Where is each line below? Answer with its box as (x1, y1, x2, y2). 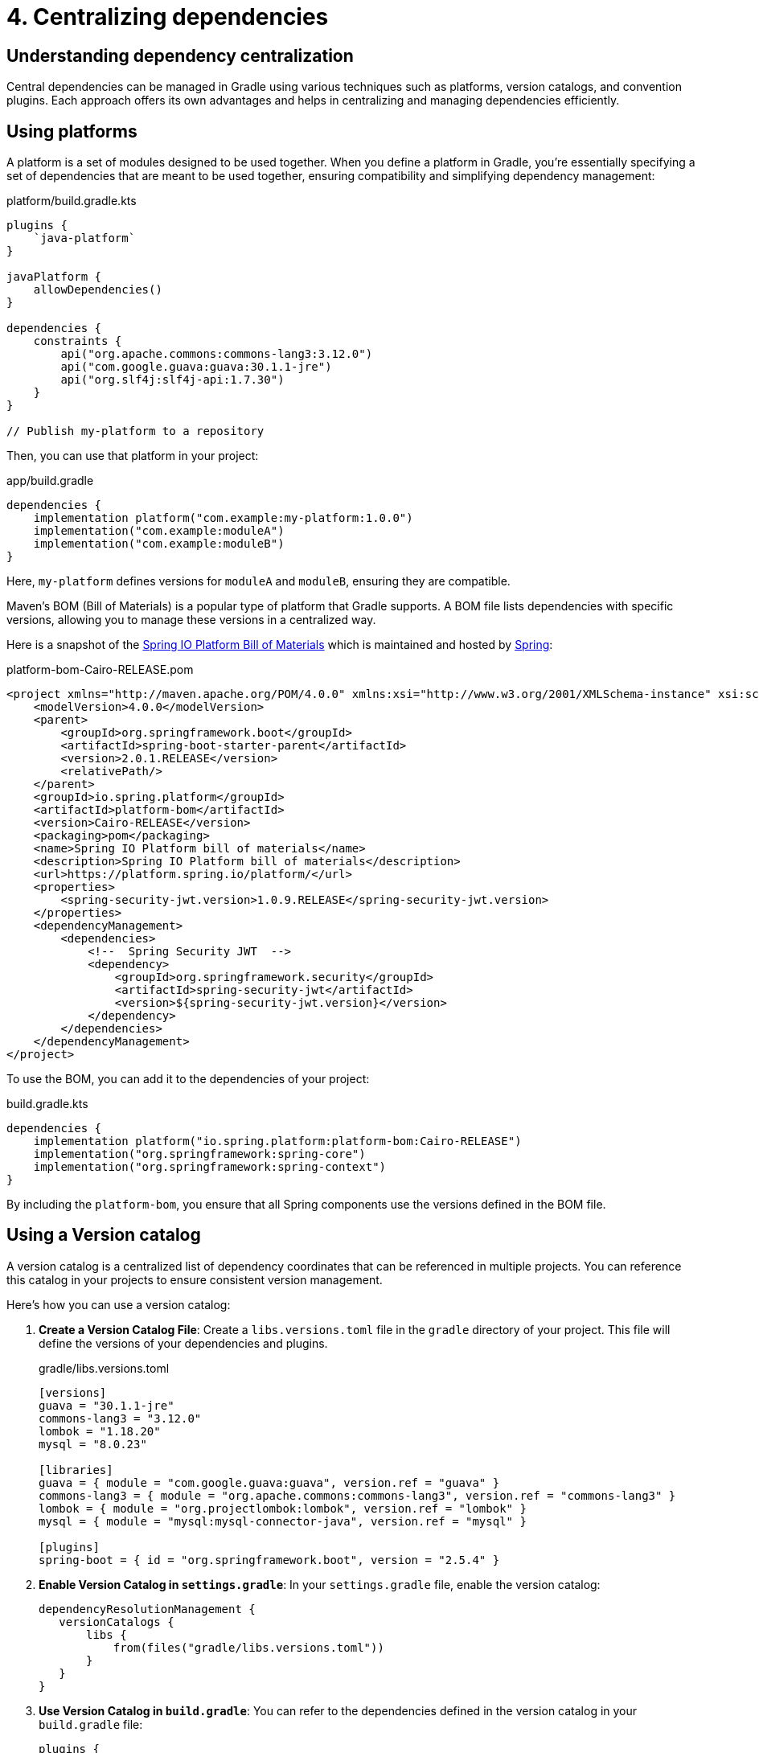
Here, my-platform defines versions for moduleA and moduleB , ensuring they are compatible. (6, 574, 511, 589)
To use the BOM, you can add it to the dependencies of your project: (6, 1072, 370, 1086)
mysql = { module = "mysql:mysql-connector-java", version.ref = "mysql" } (39, 1514, 527, 1528)
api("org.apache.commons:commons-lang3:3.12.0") (60, 347, 373, 361)
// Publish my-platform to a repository (6, 425, 265, 438)
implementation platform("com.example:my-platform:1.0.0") (33, 511, 413, 525)
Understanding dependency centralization (6, 45, 354, 66)
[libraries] (39, 1463, 113, 1476)
